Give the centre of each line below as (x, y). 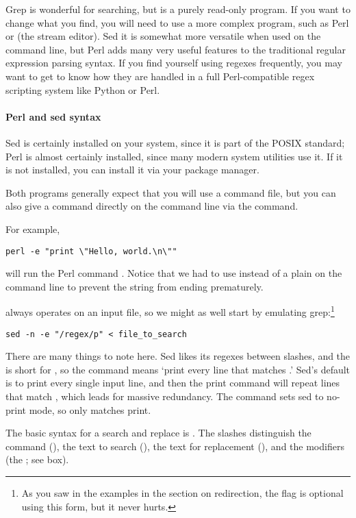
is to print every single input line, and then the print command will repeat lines (173, 383)
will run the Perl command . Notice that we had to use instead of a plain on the (174, 273)
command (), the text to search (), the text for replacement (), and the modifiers (175, 446)
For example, (33, 229)
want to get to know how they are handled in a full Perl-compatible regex (160, 76)
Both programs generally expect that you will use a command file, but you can (171, 192)
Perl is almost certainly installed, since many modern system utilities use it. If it (174, 156)
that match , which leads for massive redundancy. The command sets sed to (165, 396)
